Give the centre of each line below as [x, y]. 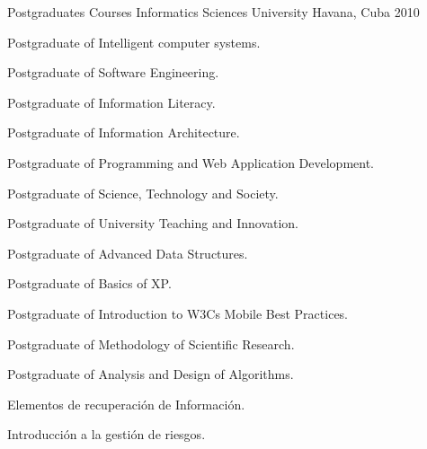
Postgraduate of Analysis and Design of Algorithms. [151, 374]
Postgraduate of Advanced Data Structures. [128, 253]
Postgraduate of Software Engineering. [113, 72]
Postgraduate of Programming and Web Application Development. [191, 162]
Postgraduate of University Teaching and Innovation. [153, 223]
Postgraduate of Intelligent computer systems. [134, 42]
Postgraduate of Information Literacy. [111, 102]
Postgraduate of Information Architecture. [124, 132]
